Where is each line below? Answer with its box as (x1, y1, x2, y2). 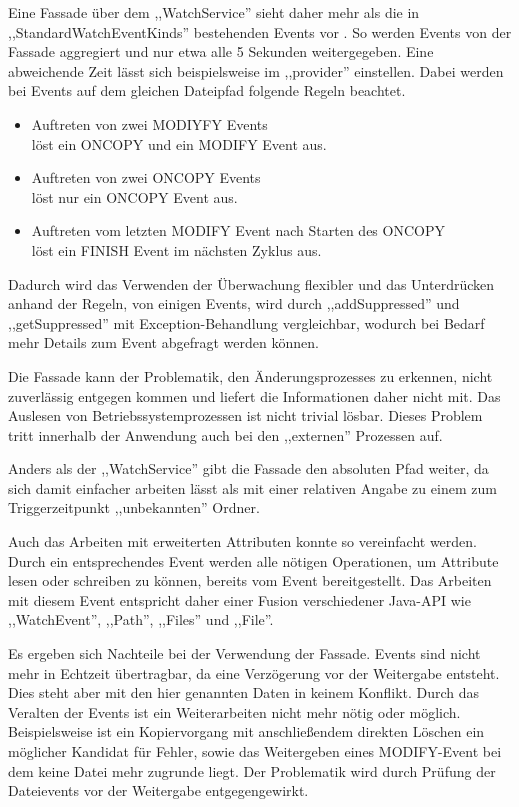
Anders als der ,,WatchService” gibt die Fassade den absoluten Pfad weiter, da (8, 458, 489, 479)
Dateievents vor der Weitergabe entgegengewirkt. (8, 780, 309, 801)
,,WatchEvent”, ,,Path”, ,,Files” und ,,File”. (8, 609, 274, 630)
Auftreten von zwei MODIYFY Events (31, 113, 268, 134)
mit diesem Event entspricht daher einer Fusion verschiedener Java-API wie (8, 589, 471, 610)
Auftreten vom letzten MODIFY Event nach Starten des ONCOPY (31, 220, 445, 241)
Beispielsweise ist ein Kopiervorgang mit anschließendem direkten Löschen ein (8, 721, 485, 742)
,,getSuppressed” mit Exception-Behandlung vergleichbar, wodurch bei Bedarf (8, 312, 485, 333)
